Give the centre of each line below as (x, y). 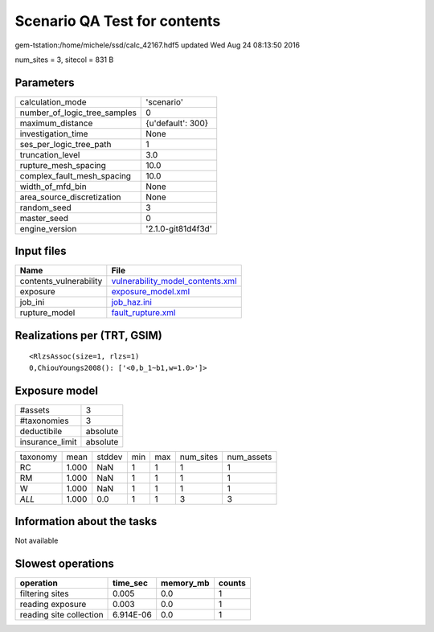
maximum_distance (56, 123)
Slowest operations (64, 564)
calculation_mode (53, 102)
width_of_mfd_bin (53, 187)
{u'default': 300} (177, 123)
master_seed (44, 218)
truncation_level (50, 154)
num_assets (250, 457)
